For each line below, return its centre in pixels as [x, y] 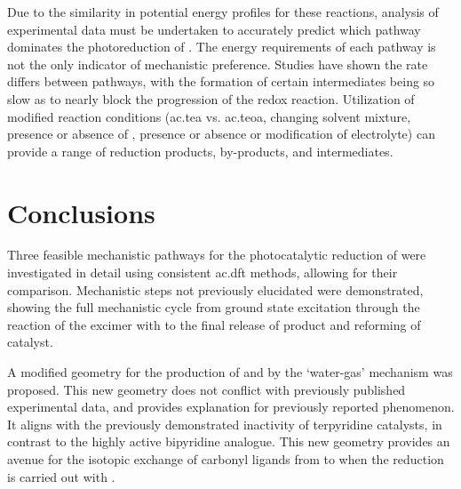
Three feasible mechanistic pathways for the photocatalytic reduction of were [217, 255]
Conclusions [81, 212]
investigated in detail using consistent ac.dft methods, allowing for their [203, 273]
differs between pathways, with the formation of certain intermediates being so [221, 81]
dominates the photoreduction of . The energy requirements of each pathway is [222, 47]
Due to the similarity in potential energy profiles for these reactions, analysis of [223, 12]
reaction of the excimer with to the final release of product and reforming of [214, 324]
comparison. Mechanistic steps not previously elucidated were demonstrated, [215, 289]
